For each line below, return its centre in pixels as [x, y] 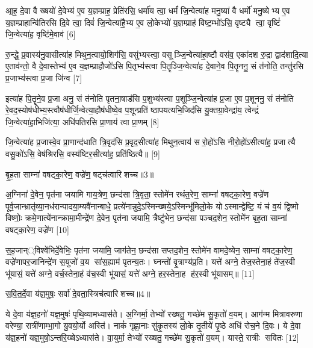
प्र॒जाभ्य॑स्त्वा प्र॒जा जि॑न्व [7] [44, 77]
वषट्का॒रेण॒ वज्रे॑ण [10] [37, 229]
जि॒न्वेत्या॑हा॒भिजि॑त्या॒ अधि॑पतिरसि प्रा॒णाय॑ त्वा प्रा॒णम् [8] [82, 121]
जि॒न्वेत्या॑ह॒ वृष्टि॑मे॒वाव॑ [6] [41, 34]
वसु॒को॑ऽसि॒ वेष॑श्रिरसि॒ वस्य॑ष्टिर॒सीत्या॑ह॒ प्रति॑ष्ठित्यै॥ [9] [83, 153]
